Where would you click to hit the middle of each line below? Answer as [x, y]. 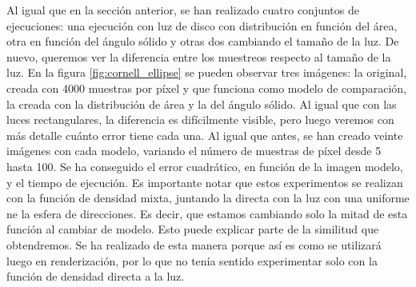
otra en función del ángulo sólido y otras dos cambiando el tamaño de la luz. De [203, 41]
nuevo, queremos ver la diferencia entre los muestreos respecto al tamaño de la [199, 56]
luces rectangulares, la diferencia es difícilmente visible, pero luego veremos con [200, 120]
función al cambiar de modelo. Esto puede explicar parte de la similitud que [193, 229]
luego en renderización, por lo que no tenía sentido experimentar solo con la [192, 260]
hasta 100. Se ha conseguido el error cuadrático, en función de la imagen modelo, [205, 166]
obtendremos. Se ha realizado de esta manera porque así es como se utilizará [194, 244]
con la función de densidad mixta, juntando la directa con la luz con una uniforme [208, 198]
